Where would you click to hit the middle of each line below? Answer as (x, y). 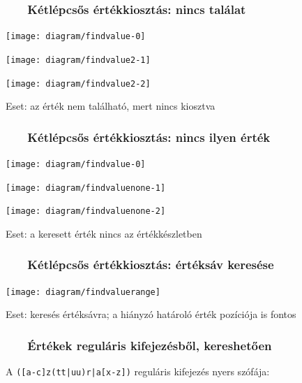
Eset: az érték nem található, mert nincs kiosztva (111, 106)
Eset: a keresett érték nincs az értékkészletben (104, 233)
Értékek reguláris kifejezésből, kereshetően (150, 345)
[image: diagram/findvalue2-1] (78, 60)
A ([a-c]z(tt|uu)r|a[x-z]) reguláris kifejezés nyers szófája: (138, 371)
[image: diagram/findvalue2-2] (78, 84)
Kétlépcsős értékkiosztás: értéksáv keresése (151, 265)
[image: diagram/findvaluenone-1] (86, 188)
